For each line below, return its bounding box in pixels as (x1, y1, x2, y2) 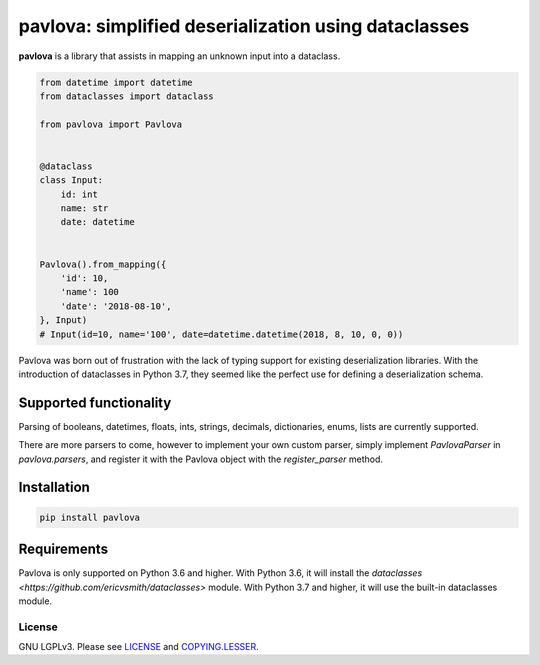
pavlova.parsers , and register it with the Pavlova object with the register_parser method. (18, 453, 384, 465)
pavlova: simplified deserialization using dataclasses (18, 15, 470, 37)
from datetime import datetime (39, 76, 194, 88)
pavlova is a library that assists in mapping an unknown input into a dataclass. (18, 50, 341, 62)
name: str (60, 203, 109, 214)
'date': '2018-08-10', (60, 300, 172, 312)
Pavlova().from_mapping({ (39, 258, 167, 270)
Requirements (18, 541, 109, 558)
